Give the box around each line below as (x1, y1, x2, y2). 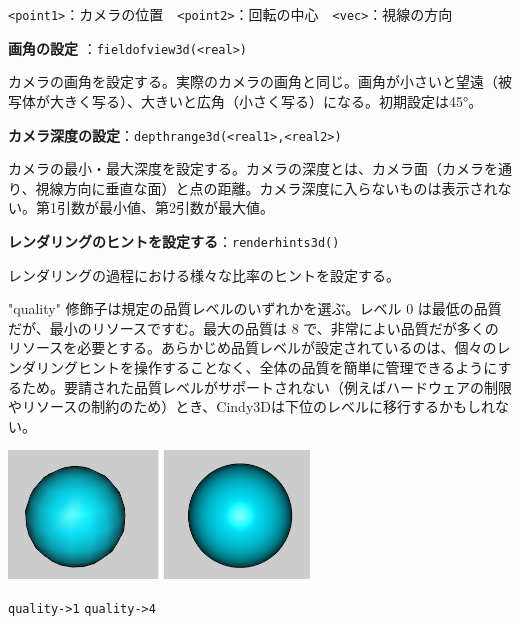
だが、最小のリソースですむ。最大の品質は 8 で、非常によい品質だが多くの (8, 317, 499, 338)
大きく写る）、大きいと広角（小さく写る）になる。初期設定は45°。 (49, 90, 483, 111)
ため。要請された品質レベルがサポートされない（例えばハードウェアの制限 (21, 376, 512, 397)
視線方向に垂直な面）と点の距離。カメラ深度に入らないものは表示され (35, 177, 498, 198)
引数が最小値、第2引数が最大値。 (56, 197, 274, 218)
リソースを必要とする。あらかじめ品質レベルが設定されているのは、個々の (8, 337, 497, 358)
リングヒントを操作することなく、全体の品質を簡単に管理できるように (35, 356, 498, 377)
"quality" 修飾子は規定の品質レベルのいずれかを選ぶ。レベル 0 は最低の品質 (8, 298, 502, 319)
